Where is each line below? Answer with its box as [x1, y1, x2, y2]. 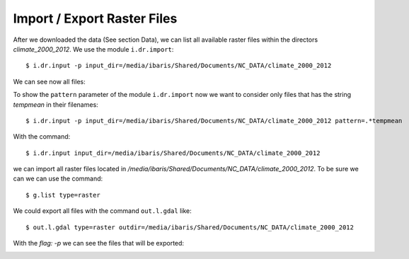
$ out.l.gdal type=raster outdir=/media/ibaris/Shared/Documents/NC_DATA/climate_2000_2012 [25, 223, 354, 231]
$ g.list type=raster [25, 191, 100, 199]
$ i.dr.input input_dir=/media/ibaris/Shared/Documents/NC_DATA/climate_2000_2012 [25, 149, 321, 157]
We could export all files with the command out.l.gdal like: [13, 207, 192, 215]
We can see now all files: [13, 77, 86, 86]
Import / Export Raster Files [13, 11, 178, 26]
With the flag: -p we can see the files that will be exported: [13, 239, 184, 248]
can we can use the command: [13, 174, 103, 183]
